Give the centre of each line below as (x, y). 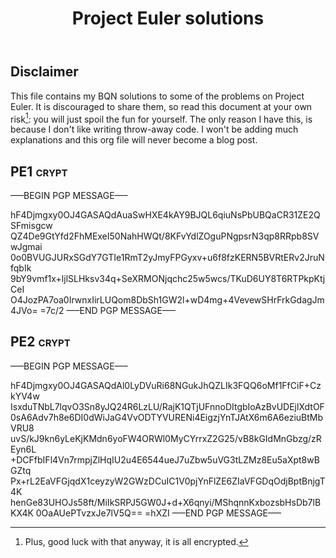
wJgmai (26, 247)
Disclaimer (44, 72)
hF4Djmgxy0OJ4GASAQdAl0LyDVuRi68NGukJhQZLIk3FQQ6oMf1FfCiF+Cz (166, 385)
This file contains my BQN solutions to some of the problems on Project (157, 96)
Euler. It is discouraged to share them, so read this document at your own (161, 106)
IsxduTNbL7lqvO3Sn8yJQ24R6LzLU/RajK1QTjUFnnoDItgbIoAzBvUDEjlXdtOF (167, 406)
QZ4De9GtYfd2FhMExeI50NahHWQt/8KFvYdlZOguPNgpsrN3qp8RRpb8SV (165, 236)
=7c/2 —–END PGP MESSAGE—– (107, 311)
